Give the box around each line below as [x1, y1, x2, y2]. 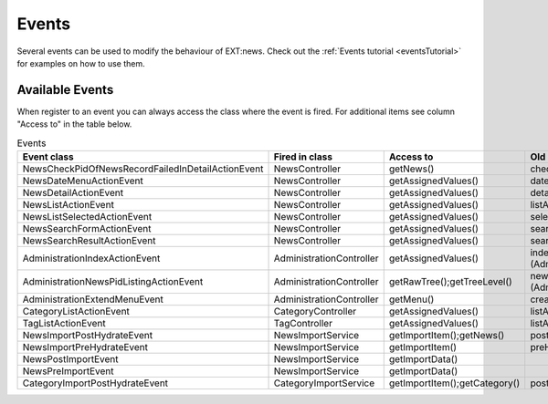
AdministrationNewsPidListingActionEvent [22, 275, 204, 287]
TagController [273, 317, 333, 329]
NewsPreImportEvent [22, 365, 114, 378]
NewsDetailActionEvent [22, 187, 123, 199]
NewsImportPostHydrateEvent [22, 329, 153, 341]
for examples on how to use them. [16, 57, 145, 68]
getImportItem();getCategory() [388, 377, 521, 389]
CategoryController [273, 306, 356, 317]
